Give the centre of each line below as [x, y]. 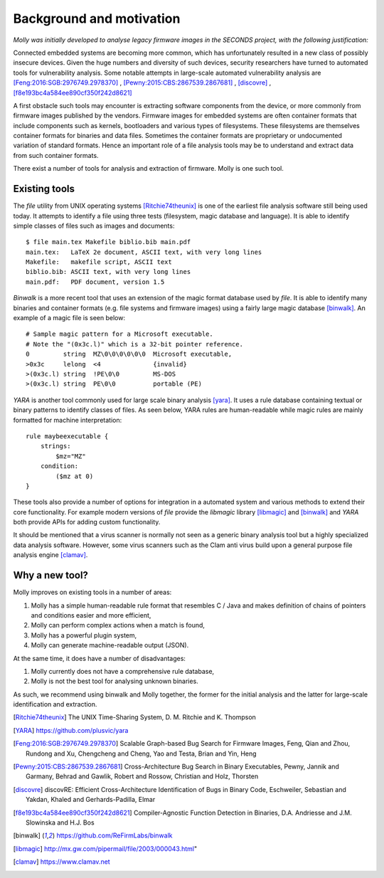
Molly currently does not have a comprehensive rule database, [123, 671]
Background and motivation [97, 18]
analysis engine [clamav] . [50, 555]
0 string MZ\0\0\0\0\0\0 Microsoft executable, [129, 354]
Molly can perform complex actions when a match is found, [118, 625]
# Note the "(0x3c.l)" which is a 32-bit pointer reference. [134, 344]
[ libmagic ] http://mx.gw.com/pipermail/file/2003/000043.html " [105, 848]
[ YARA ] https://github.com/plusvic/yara [71, 730]
